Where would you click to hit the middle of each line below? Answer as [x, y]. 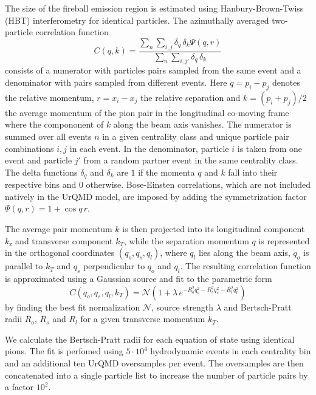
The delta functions [41, 172]
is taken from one [270, 148]
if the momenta [167, 172]
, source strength [182, 307]
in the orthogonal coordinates [60, 252]
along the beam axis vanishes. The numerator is [202, 124]
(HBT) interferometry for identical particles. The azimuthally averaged [137, 20]
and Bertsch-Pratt [258, 307]
